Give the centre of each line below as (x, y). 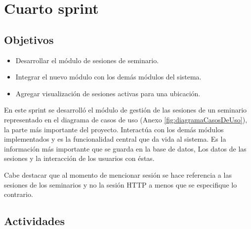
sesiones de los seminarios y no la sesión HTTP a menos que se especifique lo (121, 184)
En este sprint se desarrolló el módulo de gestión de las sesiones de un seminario (125, 110)
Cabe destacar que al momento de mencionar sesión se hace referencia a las (118, 174)
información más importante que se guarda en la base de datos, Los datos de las (125, 148)
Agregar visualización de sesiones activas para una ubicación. (108, 93)
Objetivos (29, 39)
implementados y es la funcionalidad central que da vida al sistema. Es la (115, 139)
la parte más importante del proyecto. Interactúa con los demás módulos (114, 129)
